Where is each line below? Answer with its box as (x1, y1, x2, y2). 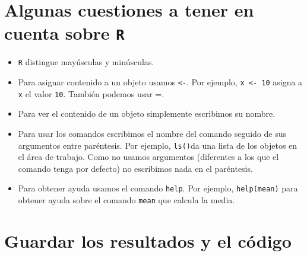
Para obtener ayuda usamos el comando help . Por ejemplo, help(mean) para (18, 182, 298, 194)
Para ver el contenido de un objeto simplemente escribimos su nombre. (18, 107, 276, 120)
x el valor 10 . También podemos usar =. (18, 87, 164, 100)
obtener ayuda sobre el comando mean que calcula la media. (18, 194, 235, 206)
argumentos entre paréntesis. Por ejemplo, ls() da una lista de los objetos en (18, 139, 297, 151)
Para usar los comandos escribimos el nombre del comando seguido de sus (18, 127, 287, 139)
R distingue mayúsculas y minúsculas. (18, 56, 154, 68)
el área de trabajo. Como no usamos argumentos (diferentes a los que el (18, 151, 279, 163)
